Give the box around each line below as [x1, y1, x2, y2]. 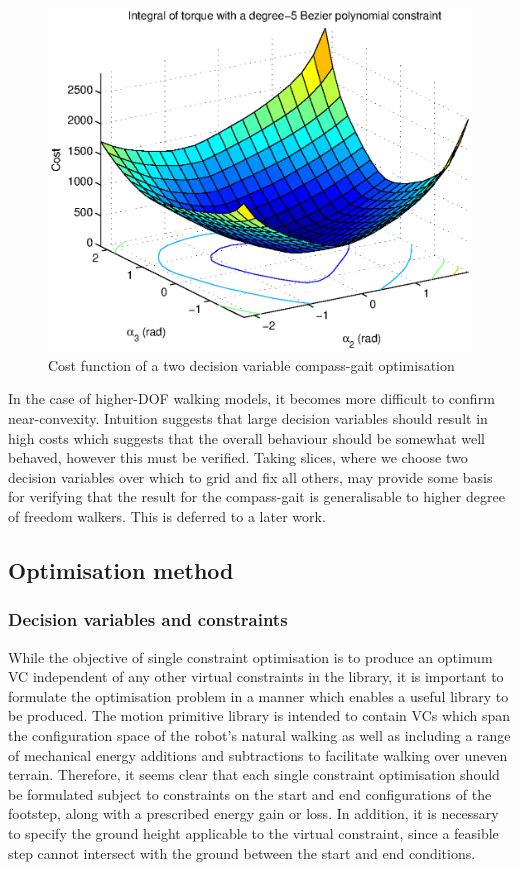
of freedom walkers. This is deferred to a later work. [8, 506, 326, 526]
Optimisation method [8, 554, 234, 585]
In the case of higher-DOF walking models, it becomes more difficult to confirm [8, 388, 495, 409]
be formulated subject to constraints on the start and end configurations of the [8, 783, 492, 804]
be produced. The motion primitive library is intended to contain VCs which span [8, 705, 511, 726]
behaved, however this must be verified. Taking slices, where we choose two [8, 447, 468, 468]
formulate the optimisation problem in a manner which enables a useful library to [8, 685, 509, 706]
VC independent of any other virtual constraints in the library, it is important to [8, 666, 504, 687]
